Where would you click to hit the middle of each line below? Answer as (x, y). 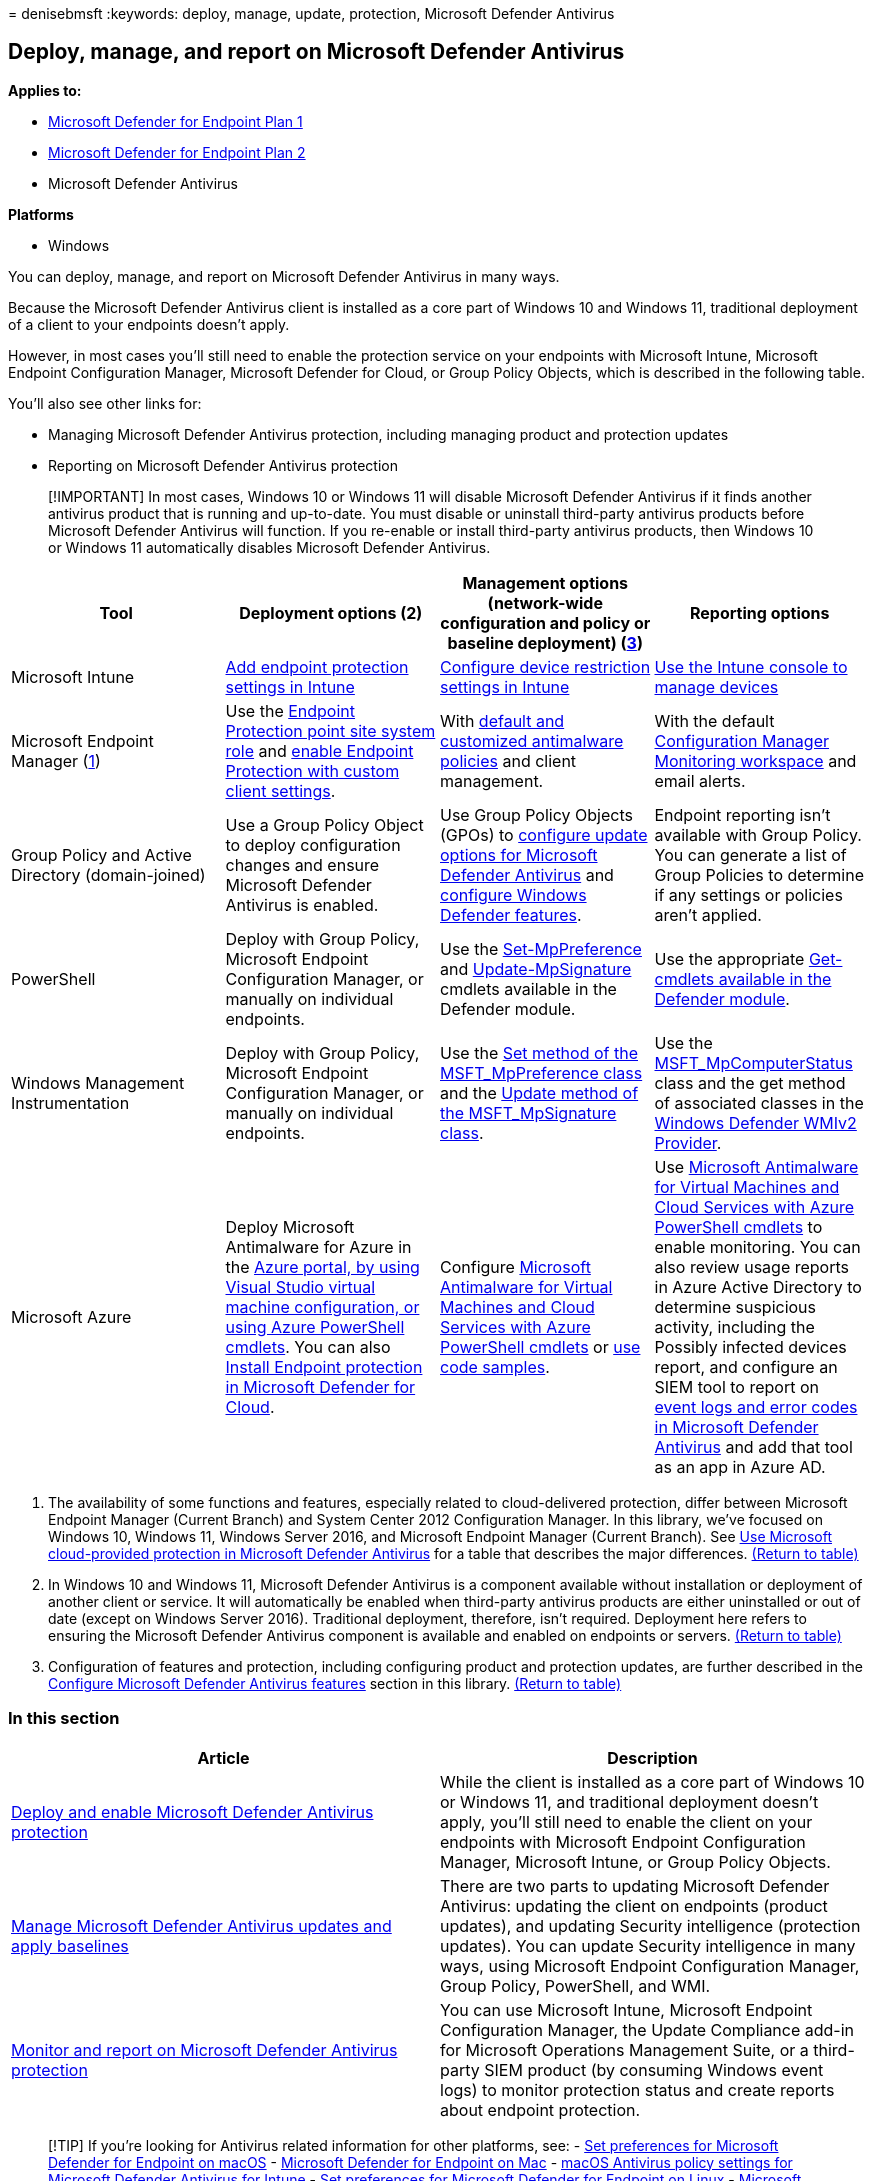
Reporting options (760, 612)
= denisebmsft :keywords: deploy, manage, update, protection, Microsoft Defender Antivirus (311, 13)
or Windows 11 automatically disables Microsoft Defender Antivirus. (269, 547)
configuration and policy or (545, 622)
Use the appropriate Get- (748, 958)
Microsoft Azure (71, 1316)
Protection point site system (330, 730)
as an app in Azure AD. (740, 1466)
